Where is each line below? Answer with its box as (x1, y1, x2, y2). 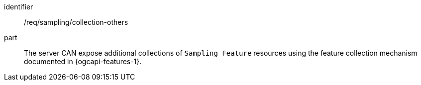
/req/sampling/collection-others (24, 18, 128, 26)
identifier (4, 2, 33, 11)
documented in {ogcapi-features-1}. (24, 57, 142, 66)
